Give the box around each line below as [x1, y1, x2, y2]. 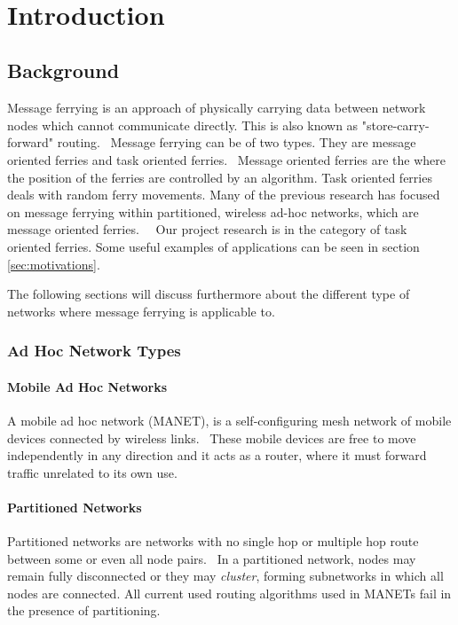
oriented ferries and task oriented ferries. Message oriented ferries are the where [7, 150, 446, 168]
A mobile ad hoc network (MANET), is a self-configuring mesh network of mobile [7, 410, 452, 429]
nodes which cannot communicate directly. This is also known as [7, 115, 359, 134]
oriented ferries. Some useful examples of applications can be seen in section [7, 237, 420, 255]
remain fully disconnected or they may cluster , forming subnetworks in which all [7, 566, 444, 585]
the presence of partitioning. [7, 601, 161, 620]
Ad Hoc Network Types [7, 340, 181, 362]
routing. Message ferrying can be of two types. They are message [57, 133, 416, 152]
